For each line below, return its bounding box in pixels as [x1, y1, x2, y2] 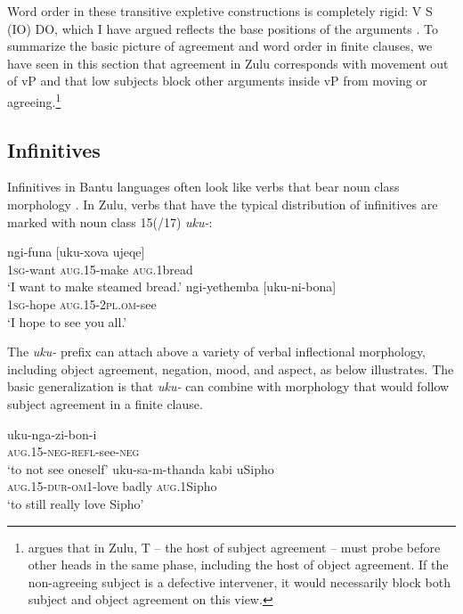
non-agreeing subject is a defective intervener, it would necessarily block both [28, 572, 451, 591]
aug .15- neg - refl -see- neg [7, 442, 140, 461]
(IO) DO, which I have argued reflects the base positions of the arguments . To [7, 19, 439, 37]
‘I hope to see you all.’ [7, 312, 127, 331]
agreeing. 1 [7, 89, 61, 111]
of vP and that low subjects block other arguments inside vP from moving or [7, 71, 427, 90]
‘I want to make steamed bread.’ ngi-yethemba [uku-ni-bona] [7, 277, 337, 296]
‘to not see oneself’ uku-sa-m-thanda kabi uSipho [7, 459, 274, 478]
